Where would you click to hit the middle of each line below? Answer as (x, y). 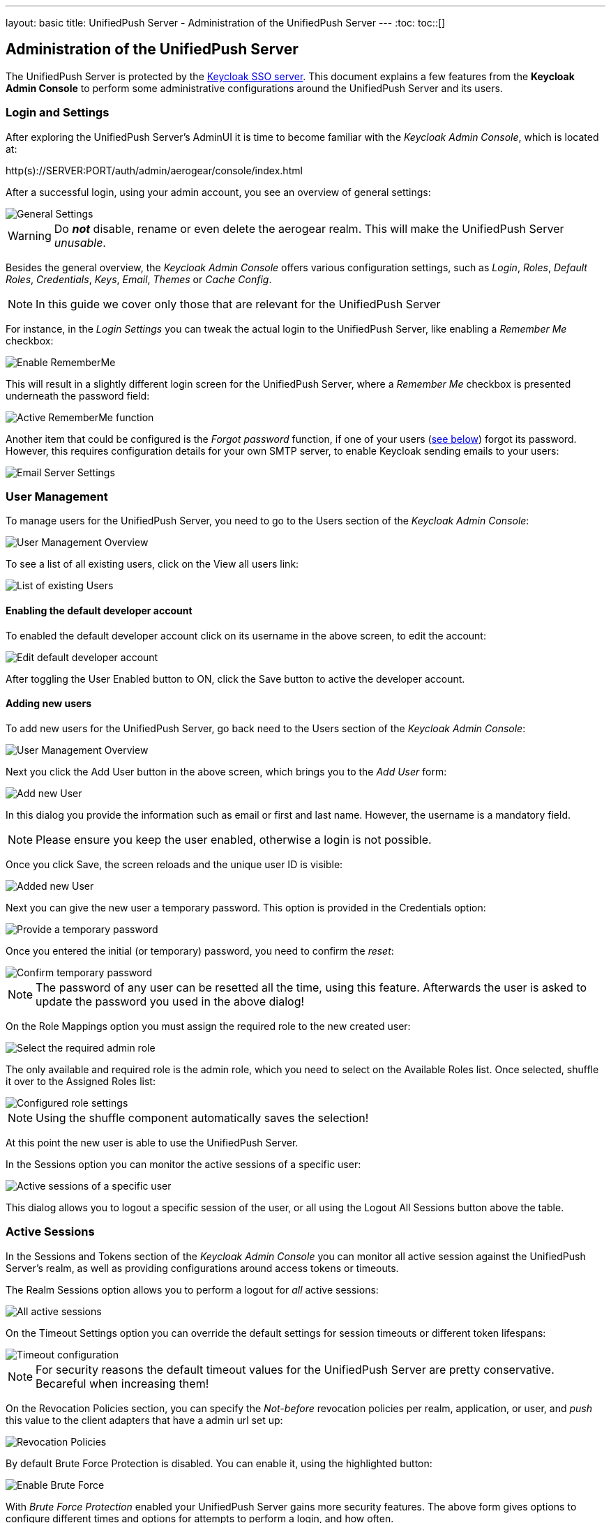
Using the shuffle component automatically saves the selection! (202, 1117)
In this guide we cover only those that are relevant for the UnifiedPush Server (238, 304)
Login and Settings (58, 113)
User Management (57, 496)
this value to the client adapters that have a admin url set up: (144, 1420)
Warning (30, 235)
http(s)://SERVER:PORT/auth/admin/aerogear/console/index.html (154, 170)
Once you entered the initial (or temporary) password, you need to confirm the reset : (200, 950)
